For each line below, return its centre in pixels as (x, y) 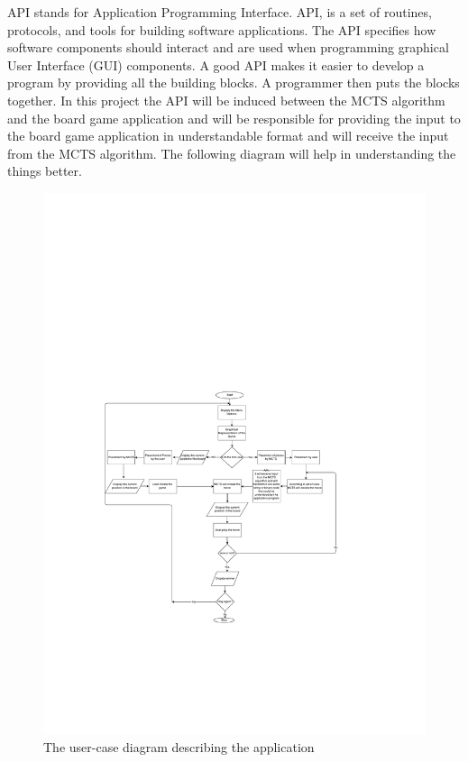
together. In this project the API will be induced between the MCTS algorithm (226, 100)
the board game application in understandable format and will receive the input (228, 136)
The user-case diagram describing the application (179, 747)
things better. (45, 171)
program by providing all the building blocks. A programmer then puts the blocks (234, 83)
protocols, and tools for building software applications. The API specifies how (222, 29)
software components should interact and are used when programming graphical (228, 47)
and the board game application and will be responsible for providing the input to (234, 118)
